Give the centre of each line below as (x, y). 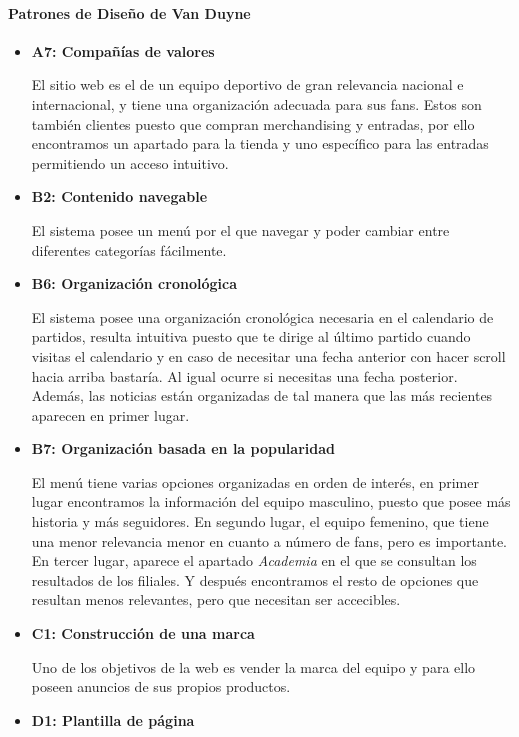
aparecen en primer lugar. (110, 414)
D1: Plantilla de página (113, 719)
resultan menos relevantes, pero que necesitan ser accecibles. (216, 599)
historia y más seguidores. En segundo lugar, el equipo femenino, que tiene (260, 521)
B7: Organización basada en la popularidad (183, 448)
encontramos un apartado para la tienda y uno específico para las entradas (260, 143)
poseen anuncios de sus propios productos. (161, 686)
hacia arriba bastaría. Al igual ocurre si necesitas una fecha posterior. (244, 375)
